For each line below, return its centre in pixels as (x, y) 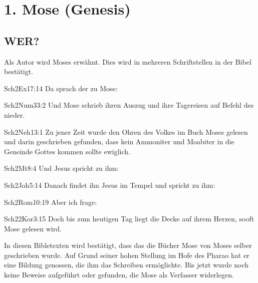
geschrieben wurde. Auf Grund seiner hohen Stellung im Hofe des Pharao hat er (127, 255)
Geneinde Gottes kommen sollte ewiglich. (67, 151)
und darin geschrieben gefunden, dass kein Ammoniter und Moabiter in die (119, 141)
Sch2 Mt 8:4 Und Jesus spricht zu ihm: (61, 168)
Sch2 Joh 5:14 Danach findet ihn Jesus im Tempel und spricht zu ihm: (110, 185)
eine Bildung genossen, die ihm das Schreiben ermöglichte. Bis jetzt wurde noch (126, 265)
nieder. (15, 114)
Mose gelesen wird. (33, 228)
